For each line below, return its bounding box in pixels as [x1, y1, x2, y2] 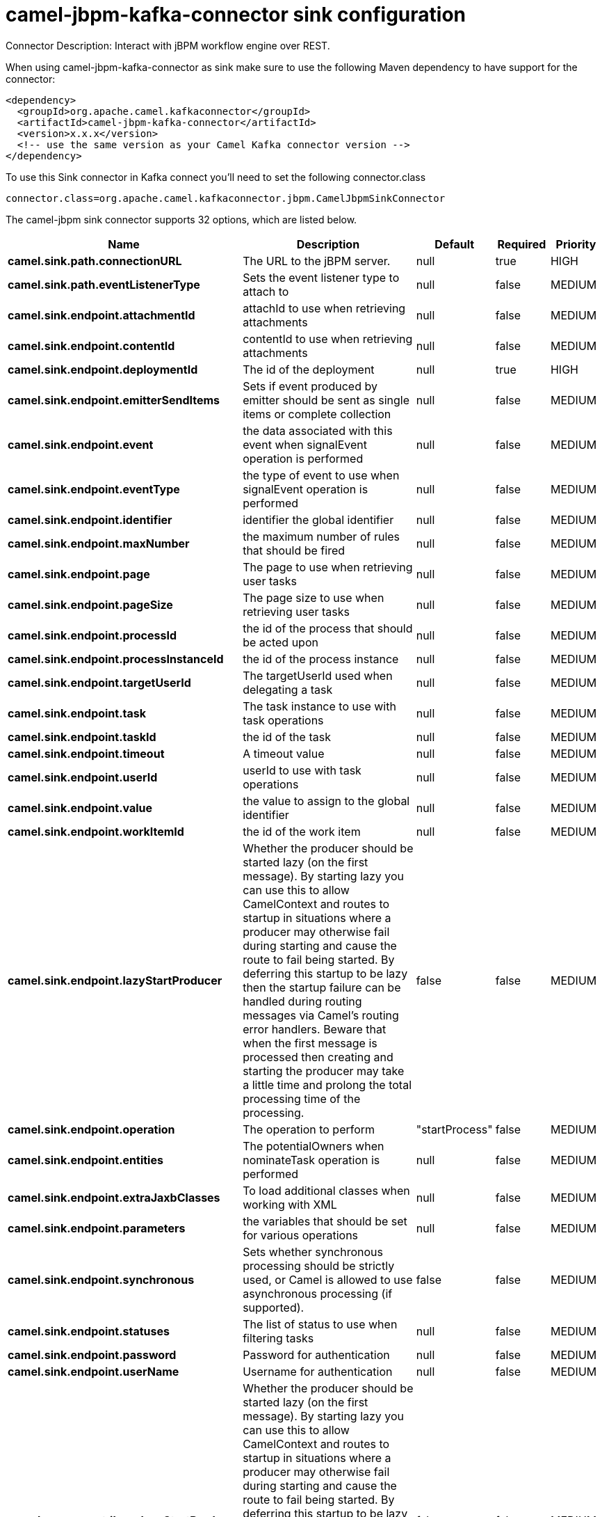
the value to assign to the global [243, 793, 410, 808]
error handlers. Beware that [243, 1022, 387, 1036]
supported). [243, 1300, 304, 1315]
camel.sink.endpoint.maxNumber [8, 536, 190, 550]
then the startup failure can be [243, 980, 401, 994]
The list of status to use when [243, 1317, 398, 1331]
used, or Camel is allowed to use [243, 1272, 413, 1287]
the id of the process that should [243, 621, 413, 635]
